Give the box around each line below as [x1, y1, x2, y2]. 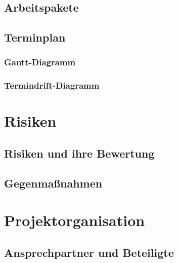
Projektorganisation [4, 210, 145, 231]
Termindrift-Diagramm [4, 79, 100, 92]
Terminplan [4, 29, 66, 45]
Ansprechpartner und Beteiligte [4, 244, 174, 260]
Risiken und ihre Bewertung [4, 145, 155, 161]
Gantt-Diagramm [4, 56, 76, 68]
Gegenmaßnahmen [4, 175, 103, 191]
